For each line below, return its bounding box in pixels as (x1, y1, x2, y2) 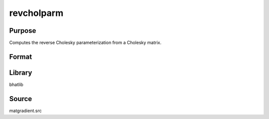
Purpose (9, 26, 36, 35)
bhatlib (9, 81, 23, 87)
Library (9, 68, 32, 77)
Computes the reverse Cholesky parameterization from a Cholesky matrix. (9, 40, 162, 46)
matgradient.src (9, 108, 42, 114)
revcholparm (9, 7, 64, 18)
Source (9, 95, 32, 103)
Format (9, 52, 32, 61)
